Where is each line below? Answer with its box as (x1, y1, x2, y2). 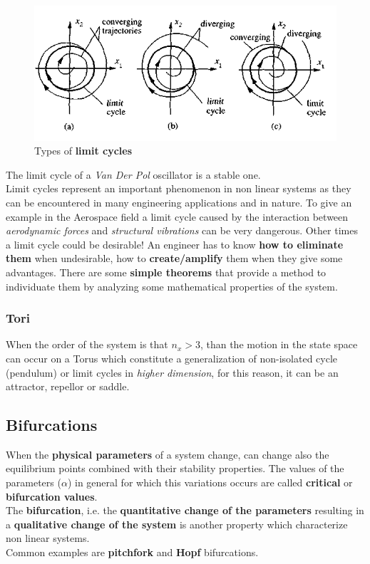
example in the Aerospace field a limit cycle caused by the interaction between (6, 209, 349, 224)
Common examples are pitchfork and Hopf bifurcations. (6, 545, 259, 560)
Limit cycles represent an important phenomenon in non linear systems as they (6, 181, 351, 196)
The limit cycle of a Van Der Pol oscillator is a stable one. (6, 167, 261, 182)
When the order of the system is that (6, 337, 168, 352)
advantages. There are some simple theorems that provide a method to (6, 264, 327, 279)
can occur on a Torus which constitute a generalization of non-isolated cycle (6, 350, 338, 365)
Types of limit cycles (34, 143, 133, 158)
